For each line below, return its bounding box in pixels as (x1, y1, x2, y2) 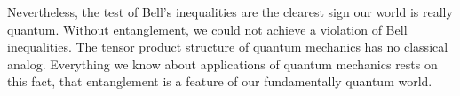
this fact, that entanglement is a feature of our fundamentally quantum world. (7, 72, 432, 91)
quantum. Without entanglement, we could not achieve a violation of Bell (7, 20, 408, 38)
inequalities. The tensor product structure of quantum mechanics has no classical (7, 37, 448, 56)
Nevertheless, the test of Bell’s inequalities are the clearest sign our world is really (7, 3, 453, 20)
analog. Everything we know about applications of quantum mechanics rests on (7, 54, 438, 73)
